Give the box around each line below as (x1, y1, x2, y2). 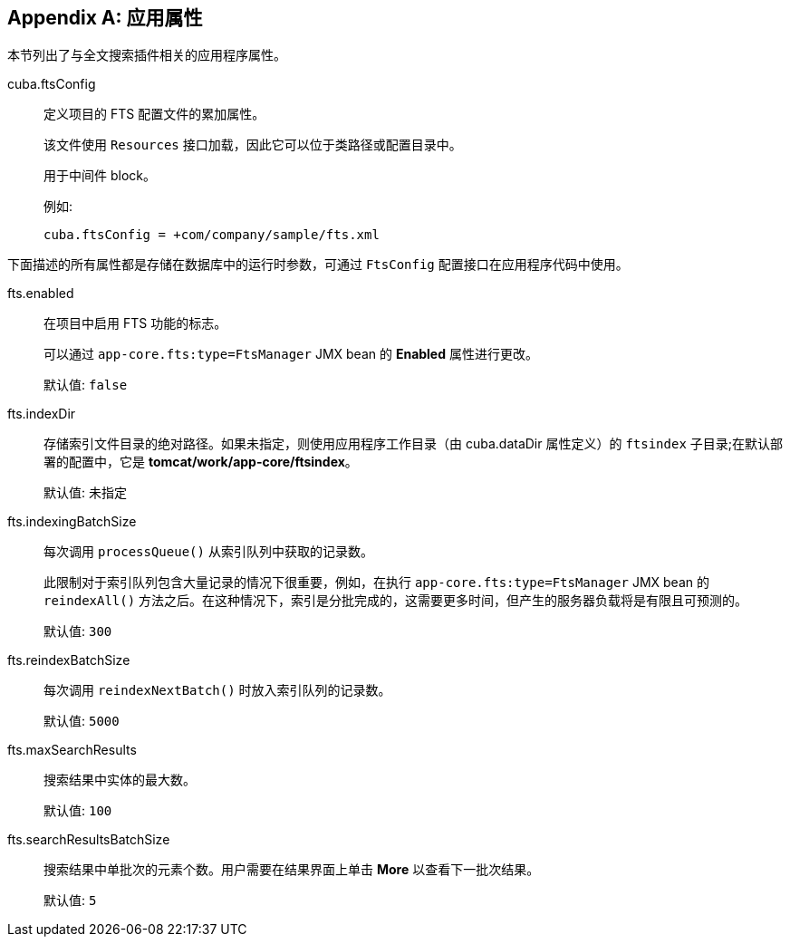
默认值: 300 (43, 623, 112, 640)
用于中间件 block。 (43, 168, 156, 184)
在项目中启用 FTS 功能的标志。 (43, 315, 227, 332)
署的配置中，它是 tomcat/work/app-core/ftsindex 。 (43, 454, 358, 470)
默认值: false (43, 377, 128, 393)
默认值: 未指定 (43, 485, 127, 501)
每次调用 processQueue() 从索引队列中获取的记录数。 (43, 544, 373, 560)
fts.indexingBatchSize (7, 514, 137, 530)
